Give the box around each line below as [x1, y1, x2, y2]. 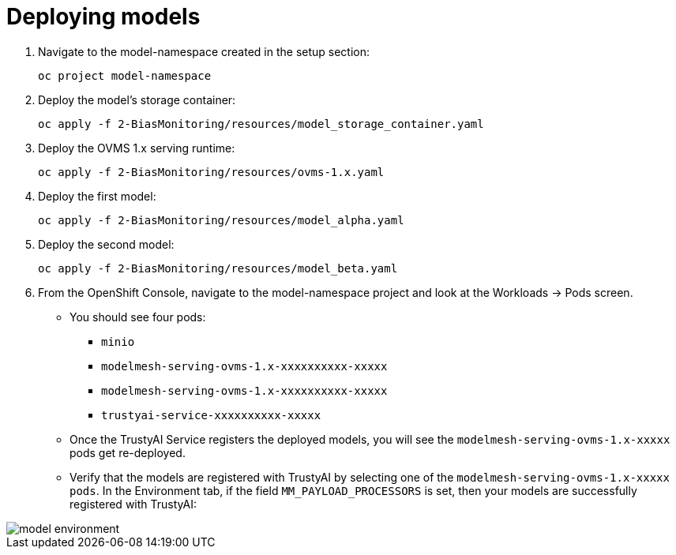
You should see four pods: [69, 309, 206, 324]
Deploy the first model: [38, 189, 156, 203]
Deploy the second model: [38, 237, 175, 251]
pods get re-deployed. [69, 445, 186, 459]
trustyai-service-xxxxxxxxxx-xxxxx [101, 408, 321, 422]
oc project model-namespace [38, 69, 212, 82]
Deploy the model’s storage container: [38, 92, 236, 107]
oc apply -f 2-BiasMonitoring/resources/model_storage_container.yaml [38, 117, 484, 130]
